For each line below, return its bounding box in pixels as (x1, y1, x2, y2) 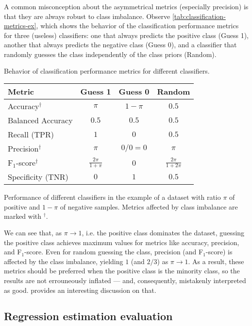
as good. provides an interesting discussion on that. (4, 285, 156, 295)
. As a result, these (188, 256, 244, 266)
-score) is (205, 247, 233, 257)
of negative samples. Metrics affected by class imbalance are (60, 201, 238, 211)
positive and (4, 201, 40, 211)
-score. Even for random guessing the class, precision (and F (24, 247, 203, 257)
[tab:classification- (172, 11, 226, 21)
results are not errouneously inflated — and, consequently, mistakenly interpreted (4, 275, 246, 285)
